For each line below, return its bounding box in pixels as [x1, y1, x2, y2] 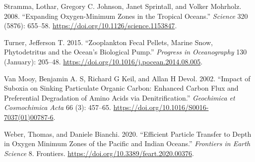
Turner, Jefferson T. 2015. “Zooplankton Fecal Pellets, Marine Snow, [4, 37, 213, 47]
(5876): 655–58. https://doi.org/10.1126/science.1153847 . [4, 20, 177, 31]
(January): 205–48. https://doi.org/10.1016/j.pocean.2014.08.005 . [4, 56, 203, 66]
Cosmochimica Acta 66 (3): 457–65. [4, 102, 111, 112]
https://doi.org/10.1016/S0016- [113, 102, 209, 112]
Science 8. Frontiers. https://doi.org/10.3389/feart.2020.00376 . [4, 148, 194, 158]
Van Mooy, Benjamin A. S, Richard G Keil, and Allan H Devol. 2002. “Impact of [4, 73, 251, 83]
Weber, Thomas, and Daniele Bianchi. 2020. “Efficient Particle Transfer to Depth [4, 128, 252, 139]
